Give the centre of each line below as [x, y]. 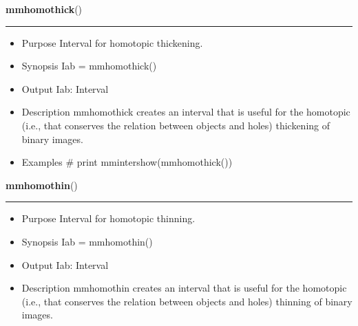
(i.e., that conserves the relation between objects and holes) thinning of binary [187, 301]
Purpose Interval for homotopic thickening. [112, 42]
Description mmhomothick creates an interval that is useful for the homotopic [186, 112]
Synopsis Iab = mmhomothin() [87, 241]
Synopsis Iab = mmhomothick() [89, 66]
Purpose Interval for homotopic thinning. [108, 218]
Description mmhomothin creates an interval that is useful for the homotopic [184, 288]
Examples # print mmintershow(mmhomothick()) [127, 162]
